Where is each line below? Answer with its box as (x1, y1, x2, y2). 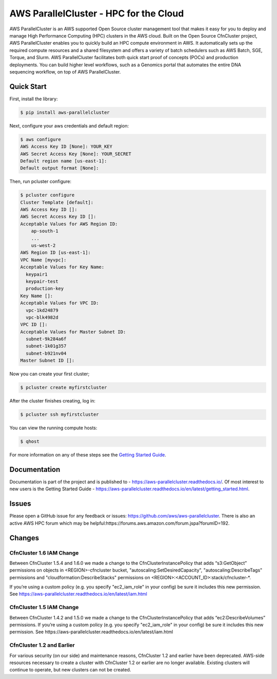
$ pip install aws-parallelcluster (20, 109, 110, 115)
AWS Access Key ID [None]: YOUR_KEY (20, 144, 113, 150)
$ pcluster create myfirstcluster (20, 384, 107, 391)
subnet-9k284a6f (26, 336, 67, 342)
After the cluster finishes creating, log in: (9, 398, 96, 404)
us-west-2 (31, 243, 56, 249)
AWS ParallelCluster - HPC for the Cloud (9, 8, 184, 19)
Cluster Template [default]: (20, 199, 94, 205)
